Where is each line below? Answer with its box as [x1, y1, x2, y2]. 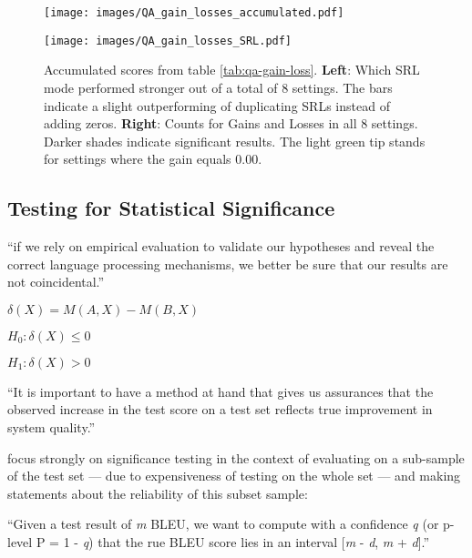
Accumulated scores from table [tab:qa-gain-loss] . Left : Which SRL [44, 60, 420, 79]
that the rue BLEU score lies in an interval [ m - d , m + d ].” [97, 533, 430, 552]
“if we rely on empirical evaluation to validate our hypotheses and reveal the [7, 237, 435, 256]
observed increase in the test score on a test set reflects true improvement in [7, 400, 433, 419]
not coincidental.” [7, 272, 105, 291]
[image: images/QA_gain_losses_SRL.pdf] [44, 34, 292, 47]
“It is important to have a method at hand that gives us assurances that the [7, 381, 434, 401]
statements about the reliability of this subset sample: [7, 483, 308, 502]
